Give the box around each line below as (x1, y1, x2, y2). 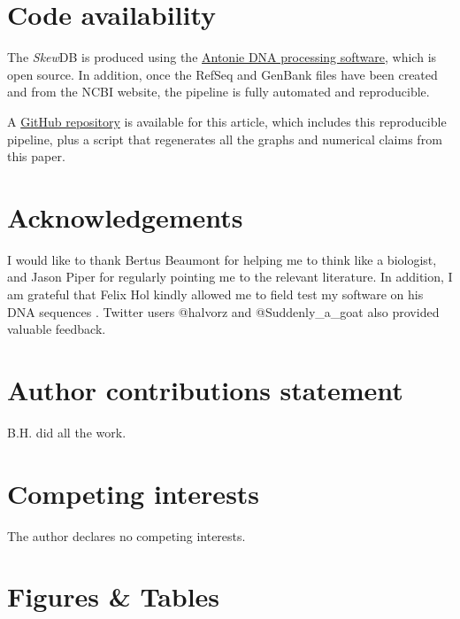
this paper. (7, 147, 65, 166)
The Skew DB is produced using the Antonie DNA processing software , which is (7, 48, 437, 66)
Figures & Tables (7, 578, 220, 615)
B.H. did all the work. (7, 422, 126, 441)
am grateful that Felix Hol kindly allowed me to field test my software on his (7, 285, 424, 303)
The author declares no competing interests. (7, 526, 246, 545)
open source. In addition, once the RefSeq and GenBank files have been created (7, 65, 438, 83)
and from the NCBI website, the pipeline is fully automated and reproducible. (7, 82, 430, 101)
